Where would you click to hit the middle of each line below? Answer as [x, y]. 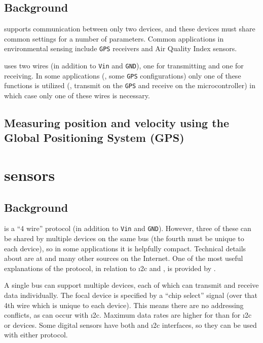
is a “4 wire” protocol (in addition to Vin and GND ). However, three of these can [128, 228]
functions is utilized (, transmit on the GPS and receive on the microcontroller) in [130, 85]
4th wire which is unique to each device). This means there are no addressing [124, 305]
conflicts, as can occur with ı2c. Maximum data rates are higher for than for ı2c [128, 315]
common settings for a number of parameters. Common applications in [114, 38]
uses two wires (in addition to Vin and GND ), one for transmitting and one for [124, 66]
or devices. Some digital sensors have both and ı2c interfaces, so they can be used [130, 325]
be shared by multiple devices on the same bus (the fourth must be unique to [124, 238]
